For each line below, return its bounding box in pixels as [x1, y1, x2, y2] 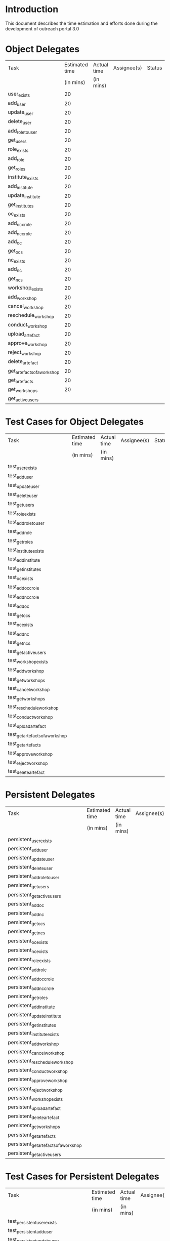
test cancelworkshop [8, 684, 50, 692]
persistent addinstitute [8, 1002, 55, 1010]
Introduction [5, 4, 59, 15]
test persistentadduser [8, 1227, 53, 1235]
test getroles [8, 536, 33, 545]
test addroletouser [8, 518, 45, 526]
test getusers [8, 500, 34, 508]
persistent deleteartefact [8, 1112, 60, 1121]
